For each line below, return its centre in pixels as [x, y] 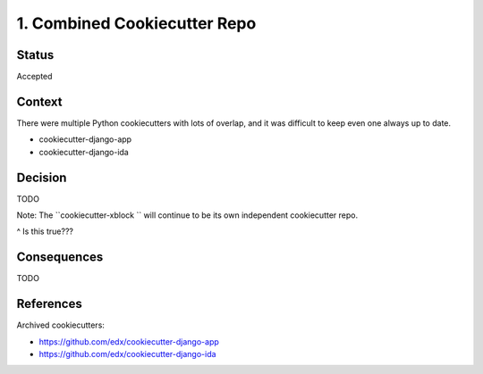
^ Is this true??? [45, 231]
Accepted [34, 77]
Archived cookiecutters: [60, 325]
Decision [42, 177]
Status [35, 55]
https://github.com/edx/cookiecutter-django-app [129, 341]
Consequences [60, 258]
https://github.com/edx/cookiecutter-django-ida [127, 354]
